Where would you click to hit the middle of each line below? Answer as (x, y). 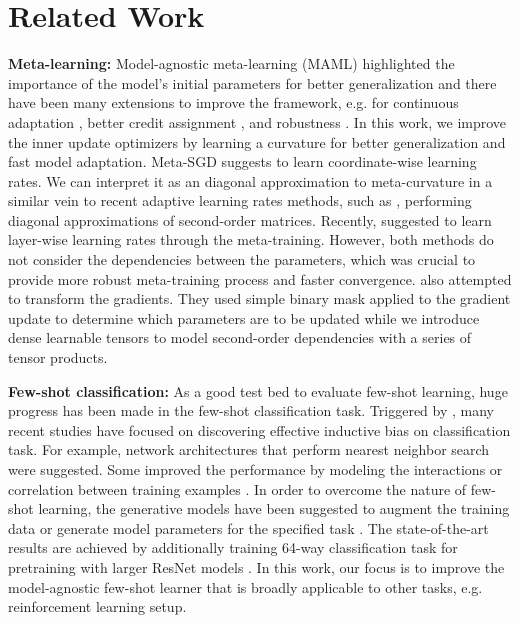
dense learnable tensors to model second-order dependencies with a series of (240, 337)
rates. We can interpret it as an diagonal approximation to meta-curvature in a (250, 180)
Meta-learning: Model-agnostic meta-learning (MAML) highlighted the (231, 63)
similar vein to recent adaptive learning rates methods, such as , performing (240, 200)
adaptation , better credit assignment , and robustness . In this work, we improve (257, 121)
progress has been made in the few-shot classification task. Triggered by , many (251, 410)
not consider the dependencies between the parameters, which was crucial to (242, 259)
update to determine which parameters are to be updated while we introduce (244, 317)
